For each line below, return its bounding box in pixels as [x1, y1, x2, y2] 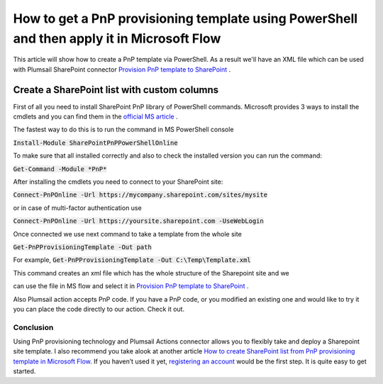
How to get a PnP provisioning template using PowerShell [13, 11, 358, 26]
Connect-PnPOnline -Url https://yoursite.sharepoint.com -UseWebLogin [13, 217, 264, 225]
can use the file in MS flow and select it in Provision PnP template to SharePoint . [13, 282, 249, 290]
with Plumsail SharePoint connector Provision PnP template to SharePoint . [13, 65, 231, 74]
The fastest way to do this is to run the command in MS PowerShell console [13, 125, 234, 134]
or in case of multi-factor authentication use [13, 203, 142, 212]
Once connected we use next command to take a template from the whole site [13, 229, 243, 238]
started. [13, 367, 36, 375]
